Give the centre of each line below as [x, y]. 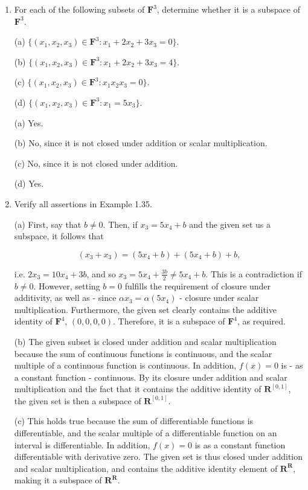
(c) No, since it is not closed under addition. [96, 163]
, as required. [261, 321]
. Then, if [120, 224]
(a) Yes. [29, 122]
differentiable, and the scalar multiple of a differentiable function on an [146, 433]
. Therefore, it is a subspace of [169, 321]
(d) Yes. [29, 183]
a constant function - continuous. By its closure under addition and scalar [151, 377]
